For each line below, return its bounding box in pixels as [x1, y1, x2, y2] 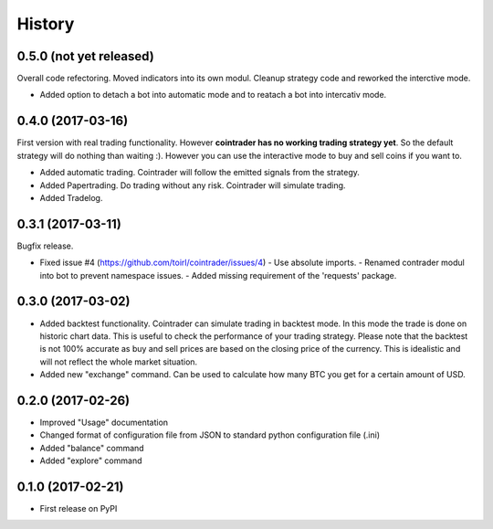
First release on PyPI [39, 503, 118, 514]
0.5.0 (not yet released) [16, 48, 154, 64]
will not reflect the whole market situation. [39, 356, 198, 367]
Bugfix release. [16, 240, 74, 251]
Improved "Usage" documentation [39, 417, 169, 428]
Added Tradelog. [39, 192, 103, 203]
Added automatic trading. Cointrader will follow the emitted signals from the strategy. [39, 167, 361, 178]
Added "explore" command [39, 455, 142, 466]
